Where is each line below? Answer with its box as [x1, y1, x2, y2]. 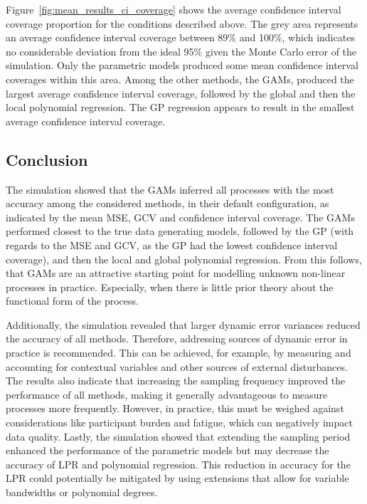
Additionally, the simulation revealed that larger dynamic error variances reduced [6, 317, 361, 332]
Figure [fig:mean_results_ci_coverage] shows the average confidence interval [6, 2, 341, 16]
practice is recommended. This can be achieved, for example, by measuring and [6, 345, 351, 360]
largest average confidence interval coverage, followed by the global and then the [6, 85, 356, 100]
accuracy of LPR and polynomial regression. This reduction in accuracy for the [6, 456, 351, 471]
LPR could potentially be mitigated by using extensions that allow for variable [6, 471, 349, 485]
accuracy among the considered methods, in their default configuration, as [6, 196, 329, 211]
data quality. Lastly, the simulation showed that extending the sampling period [6, 429, 351, 443]
